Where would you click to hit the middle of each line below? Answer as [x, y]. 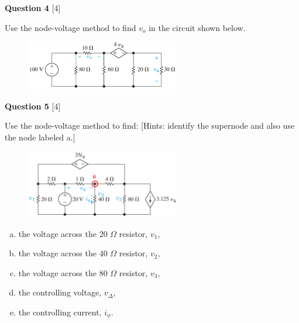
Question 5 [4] [33, 106]
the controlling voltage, [60, 292]
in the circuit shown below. [197, 27]
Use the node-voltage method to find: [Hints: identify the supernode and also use [150, 126]
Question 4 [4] [33, 8]
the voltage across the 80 [63, 272]
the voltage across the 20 [63, 233]
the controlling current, [60, 312]
